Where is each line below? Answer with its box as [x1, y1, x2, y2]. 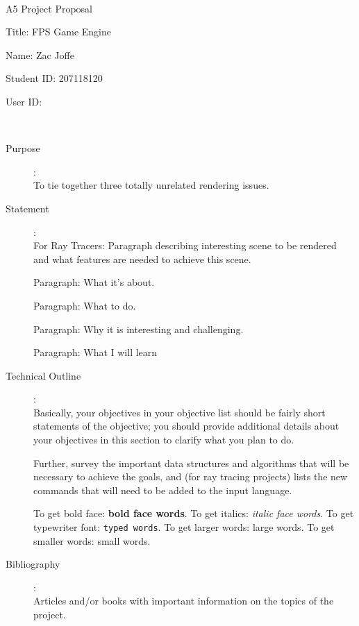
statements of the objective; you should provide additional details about [33, 418, 340, 433]
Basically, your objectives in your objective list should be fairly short [33, 405, 326, 419]
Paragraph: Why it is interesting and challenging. [33, 321, 244, 336]
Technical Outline [6, 368, 81, 382]
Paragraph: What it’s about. [33, 275, 155, 289]
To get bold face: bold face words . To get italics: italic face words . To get [33, 506, 354, 521]
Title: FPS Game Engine [6, 24, 111, 39]
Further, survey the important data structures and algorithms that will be [33, 455, 349, 470]
